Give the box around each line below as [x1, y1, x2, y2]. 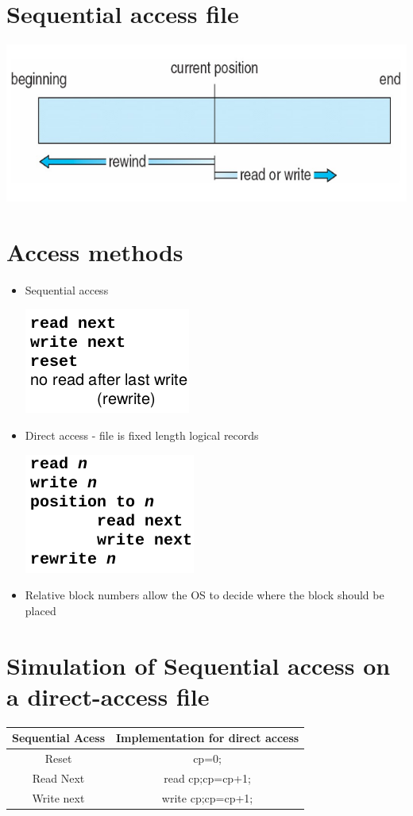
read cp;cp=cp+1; [164, 769, 251, 786]
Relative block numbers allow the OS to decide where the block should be [25, 587, 384, 603]
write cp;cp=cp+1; [161, 789, 253, 806]
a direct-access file [6, 679, 210, 712]
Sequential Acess [12, 729, 105, 746]
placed [25, 602, 56, 618]
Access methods [6, 235, 183, 268]
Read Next [32, 769, 85, 786]
